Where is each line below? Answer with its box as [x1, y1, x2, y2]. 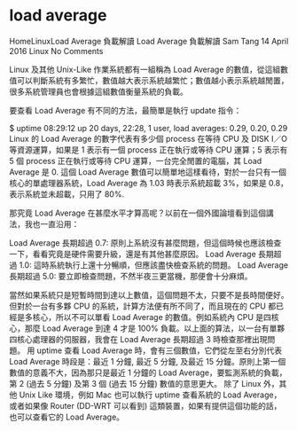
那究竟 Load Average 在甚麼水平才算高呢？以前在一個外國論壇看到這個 [9, 208, 267, 218]
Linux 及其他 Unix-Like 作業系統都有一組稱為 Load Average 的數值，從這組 [9, 64, 281, 74]
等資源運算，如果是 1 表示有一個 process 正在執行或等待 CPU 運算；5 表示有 [9, 144, 288, 155]
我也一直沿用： [24, 218, 80, 229]
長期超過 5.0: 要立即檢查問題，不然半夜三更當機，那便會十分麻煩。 [9, 270, 253, 281]
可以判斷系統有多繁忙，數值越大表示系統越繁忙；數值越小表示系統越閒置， [16, 74, 289, 85]
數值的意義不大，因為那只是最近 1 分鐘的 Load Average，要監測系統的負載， [9, 367, 287, 378]
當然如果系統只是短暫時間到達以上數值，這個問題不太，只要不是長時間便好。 [9, 289, 289, 300]
